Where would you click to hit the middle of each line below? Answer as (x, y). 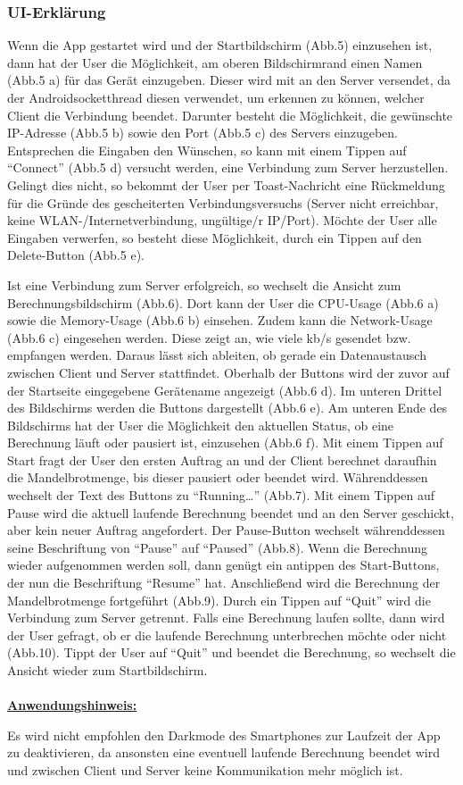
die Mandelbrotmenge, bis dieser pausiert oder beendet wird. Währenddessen (218, 477)
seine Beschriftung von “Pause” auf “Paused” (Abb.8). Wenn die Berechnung (217, 547)
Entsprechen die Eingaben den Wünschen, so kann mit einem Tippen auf (207, 150)
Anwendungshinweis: (72, 705)
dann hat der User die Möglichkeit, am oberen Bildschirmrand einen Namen (215, 62)
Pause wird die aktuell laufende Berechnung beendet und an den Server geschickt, (231, 512)
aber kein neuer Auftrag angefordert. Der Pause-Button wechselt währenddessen (226, 530)
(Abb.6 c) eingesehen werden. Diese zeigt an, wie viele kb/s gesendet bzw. (209, 337)
